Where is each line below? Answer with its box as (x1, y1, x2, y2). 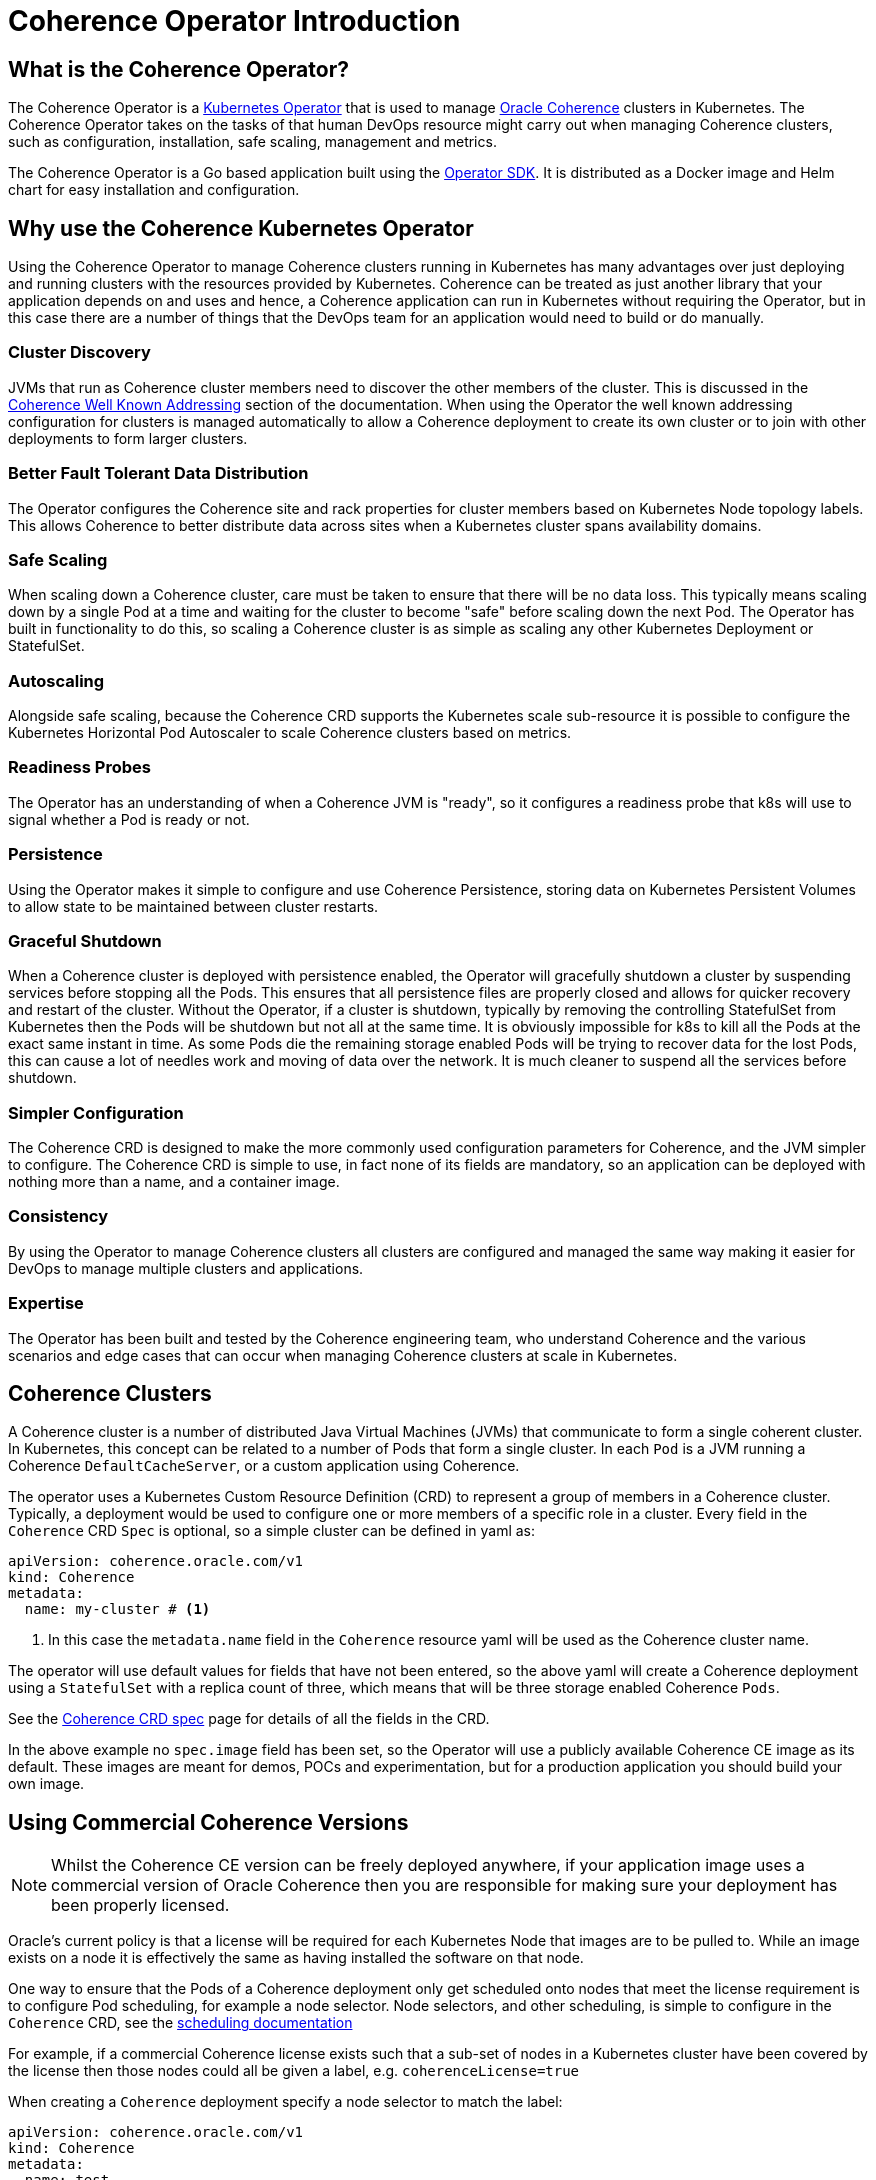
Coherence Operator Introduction (8, 4, 461, 38)
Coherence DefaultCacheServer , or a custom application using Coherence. (8, 1457, 520, 1475)
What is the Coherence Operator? (8, 56, 349, 82)
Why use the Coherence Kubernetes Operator (8, 215, 474, 241)
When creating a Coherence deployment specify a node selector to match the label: (8, 2093, 563, 2111)
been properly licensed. (51, 1895, 230, 1916)
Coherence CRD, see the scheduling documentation (8, 2014, 353, 2032)
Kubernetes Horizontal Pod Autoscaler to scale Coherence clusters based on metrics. (8, 724, 572, 742)
